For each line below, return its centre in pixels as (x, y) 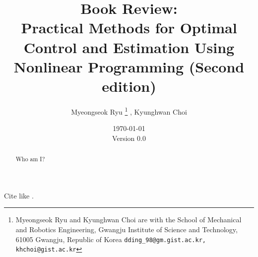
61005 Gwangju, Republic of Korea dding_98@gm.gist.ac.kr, (111, 239)
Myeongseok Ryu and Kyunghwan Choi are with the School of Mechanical (129, 220)
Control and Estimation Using (129, 47)
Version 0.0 (129, 138)
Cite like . (19, 195)
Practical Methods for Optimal (129, 28)
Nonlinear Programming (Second (129, 66)
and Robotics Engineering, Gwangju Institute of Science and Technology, (127, 229)
